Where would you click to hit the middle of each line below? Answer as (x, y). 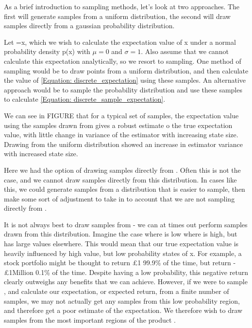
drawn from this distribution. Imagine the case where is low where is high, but (121, 234)
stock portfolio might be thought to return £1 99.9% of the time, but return (118, 263)
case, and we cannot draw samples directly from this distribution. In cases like (120, 179)
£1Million (19, 272)
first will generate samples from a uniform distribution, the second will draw (117, 16)
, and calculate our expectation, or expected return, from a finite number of (117, 291)
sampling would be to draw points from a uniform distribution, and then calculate (126, 70)
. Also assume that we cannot (185, 51)
